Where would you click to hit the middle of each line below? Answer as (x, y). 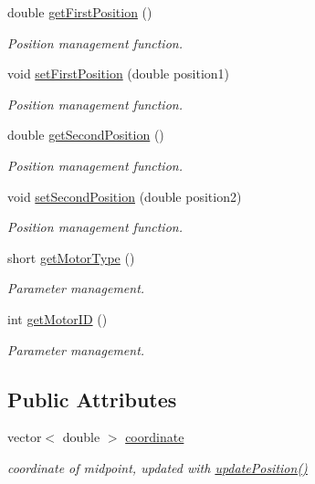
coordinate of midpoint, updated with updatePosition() (157, 467)
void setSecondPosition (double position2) (125, 196)
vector (25, 437)
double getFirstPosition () (80, 12)
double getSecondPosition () (86, 135)
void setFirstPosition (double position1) (119, 74)
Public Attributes (92, 399)
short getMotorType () (71, 257)
